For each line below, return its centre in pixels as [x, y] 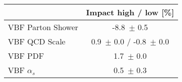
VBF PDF [26, 56]
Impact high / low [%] [130, 12]
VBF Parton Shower [43, 27]
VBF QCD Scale [37, 41]
